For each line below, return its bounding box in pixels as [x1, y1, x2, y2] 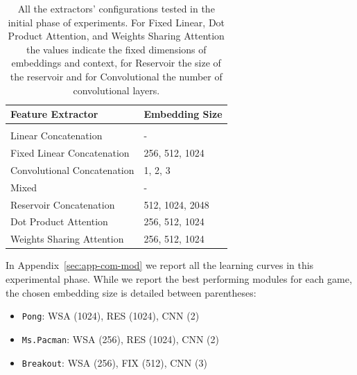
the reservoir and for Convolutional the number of [10, 69, 223, 83]
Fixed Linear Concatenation [10, 146, 130, 160]
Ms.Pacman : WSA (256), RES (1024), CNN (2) [21, 331, 219, 346]
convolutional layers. [73, 82, 160, 97]
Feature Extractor [10, 107, 98, 121]
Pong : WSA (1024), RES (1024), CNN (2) [21, 308, 200, 323]
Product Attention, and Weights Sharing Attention [8, 28, 225, 43]
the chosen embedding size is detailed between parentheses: [6, 285, 256, 299]
